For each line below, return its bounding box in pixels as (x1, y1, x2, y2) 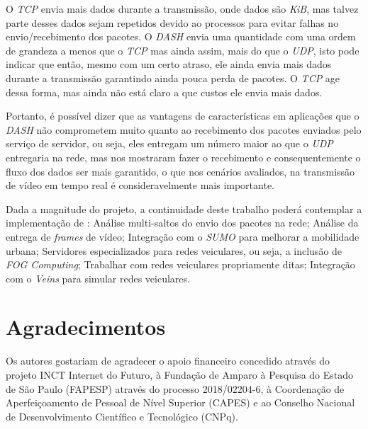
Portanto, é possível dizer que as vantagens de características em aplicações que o (6, 108, 359, 123)
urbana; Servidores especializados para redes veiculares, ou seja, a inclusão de (6, 243, 342, 258)
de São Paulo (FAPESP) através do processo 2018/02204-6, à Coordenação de (6, 381, 345, 396)
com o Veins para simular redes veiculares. (6, 270, 190, 285)
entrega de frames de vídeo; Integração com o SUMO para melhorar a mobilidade (6, 229, 359, 244)
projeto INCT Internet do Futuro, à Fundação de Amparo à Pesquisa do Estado (6, 367, 354, 382)
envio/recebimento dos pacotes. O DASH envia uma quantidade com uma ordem (6, 29, 356, 44)
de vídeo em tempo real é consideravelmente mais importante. (6, 178, 274, 193)
